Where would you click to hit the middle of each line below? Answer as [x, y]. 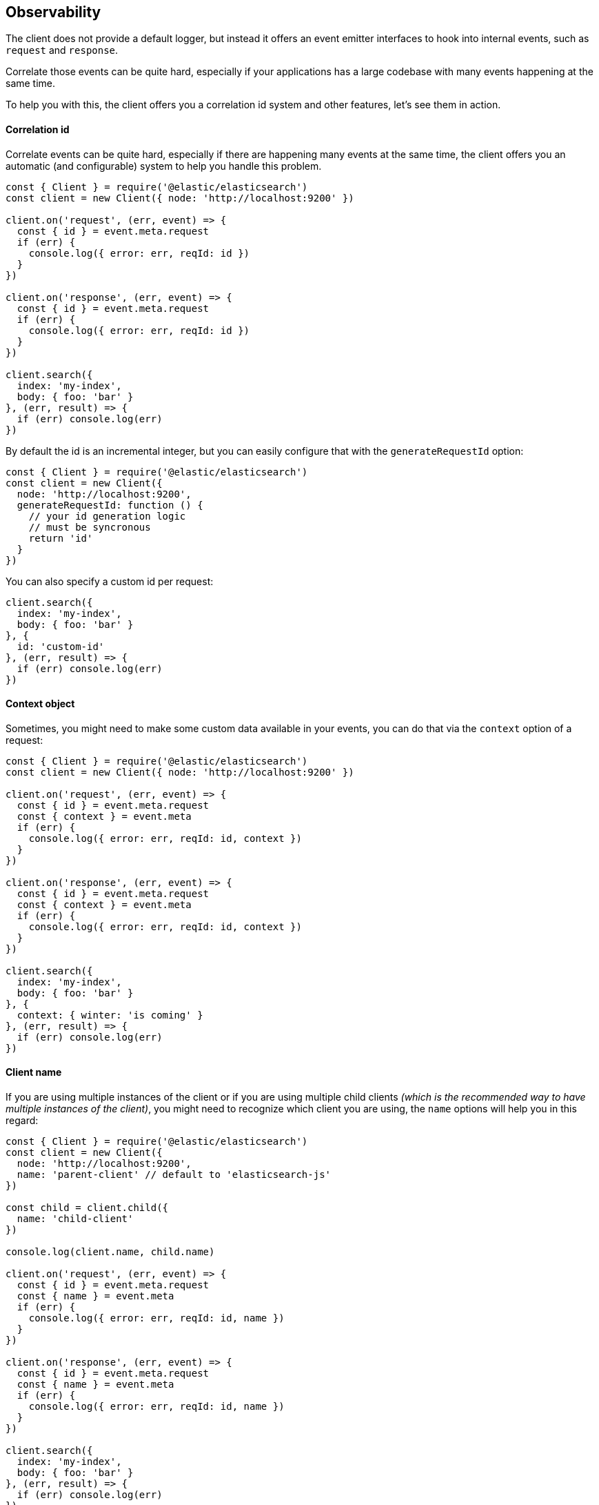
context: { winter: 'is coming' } [110, 1015]
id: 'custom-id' [61, 646]
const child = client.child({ [87, 1208]
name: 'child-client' [75, 1219]
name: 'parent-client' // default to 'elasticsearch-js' [174, 1175]
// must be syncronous [90, 527]
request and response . [62, 50]
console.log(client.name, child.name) [110, 1252]
